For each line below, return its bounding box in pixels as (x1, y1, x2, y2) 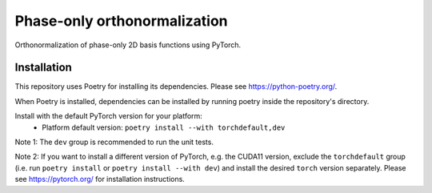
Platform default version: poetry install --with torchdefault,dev (42, 123, 286, 132)
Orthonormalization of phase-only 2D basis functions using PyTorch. (14, 40, 242, 50)
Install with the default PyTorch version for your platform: (14, 111, 203, 121)
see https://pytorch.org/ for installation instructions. (14, 175, 186, 184)
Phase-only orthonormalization (14, 12, 228, 30)
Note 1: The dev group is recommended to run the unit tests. (14, 137, 214, 147)
